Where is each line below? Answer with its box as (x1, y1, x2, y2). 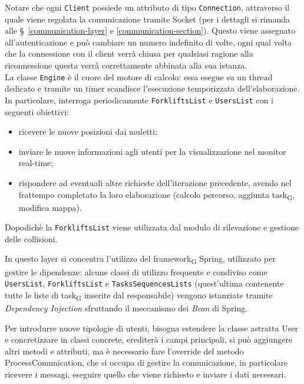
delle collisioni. (5, 232, 58, 245)
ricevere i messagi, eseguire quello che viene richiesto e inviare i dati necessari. (5, 367, 286, 380)
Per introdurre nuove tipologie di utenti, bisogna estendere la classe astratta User (5, 321, 298, 334)
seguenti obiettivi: (5, 105, 69, 118)
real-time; (18, 157, 54, 169)
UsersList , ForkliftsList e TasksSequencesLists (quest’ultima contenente (5, 277, 284, 289)
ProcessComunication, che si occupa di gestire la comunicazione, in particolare (5, 356, 288, 369)
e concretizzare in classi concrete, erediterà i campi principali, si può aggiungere (5, 333, 293, 346)
